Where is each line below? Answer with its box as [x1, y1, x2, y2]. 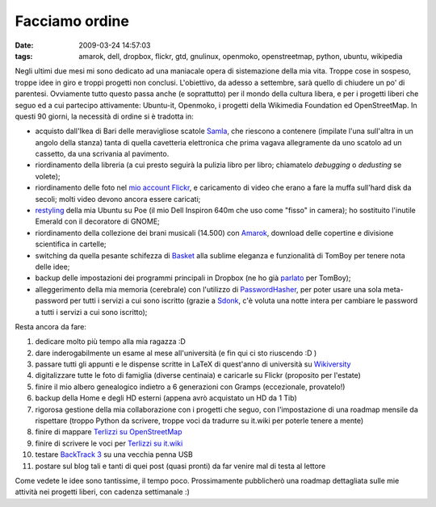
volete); [35, 171, 61, 181]
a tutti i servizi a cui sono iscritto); [35, 307, 148, 316]
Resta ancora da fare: [15, 321, 86, 331]
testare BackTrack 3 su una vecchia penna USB [35, 450, 193, 459]
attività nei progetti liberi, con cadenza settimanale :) [15, 487, 190, 497]
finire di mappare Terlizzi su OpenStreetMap [35, 427, 182, 437]
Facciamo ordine [15, 12, 129, 30]
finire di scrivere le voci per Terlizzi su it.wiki [35, 438, 183, 448]
